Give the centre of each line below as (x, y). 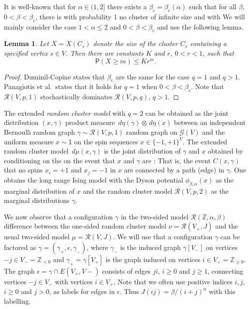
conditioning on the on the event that (59, 160)
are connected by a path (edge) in (174, 170)
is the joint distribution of (142, 151)
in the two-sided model (154, 216)
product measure (90, 122)
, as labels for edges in (82, 291)
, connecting (226, 270)
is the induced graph (150, 247)
